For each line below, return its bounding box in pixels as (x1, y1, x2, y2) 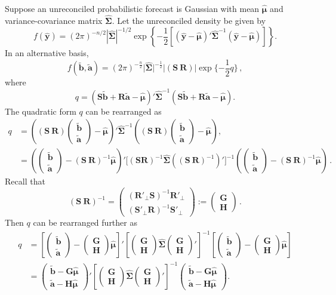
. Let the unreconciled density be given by (112, 14, 266, 26)
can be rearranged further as (33, 216, 137, 229)
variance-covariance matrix (5, 14, 103, 26)
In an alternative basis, (5, 47, 89, 59)
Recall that (5, 175, 45, 188)
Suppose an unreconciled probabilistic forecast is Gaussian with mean (5, 2, 260, 14)
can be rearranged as (85, 105, 162, 117)
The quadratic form (5, 105, 76, 117)
